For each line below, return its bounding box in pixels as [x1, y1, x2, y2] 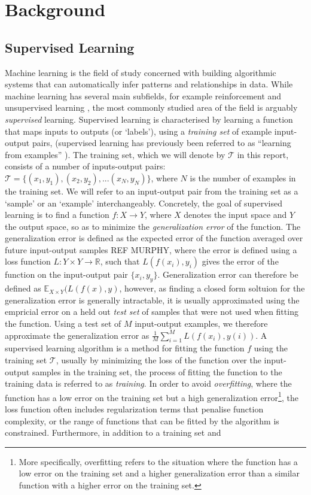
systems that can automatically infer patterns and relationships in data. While [5, 78, 293, 90]
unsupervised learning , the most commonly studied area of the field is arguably [5, 101, 298, 114]
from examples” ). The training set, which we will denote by [5, 148, 225, 160]
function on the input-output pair [5, 268, 128, 281]
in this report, [237, 148, 289, 160]
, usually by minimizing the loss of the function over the [56, 354, 261, 366]
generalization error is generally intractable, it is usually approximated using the [5, 293, 300, 306]
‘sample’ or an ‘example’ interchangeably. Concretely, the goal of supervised [5, 196, 282, 209]
